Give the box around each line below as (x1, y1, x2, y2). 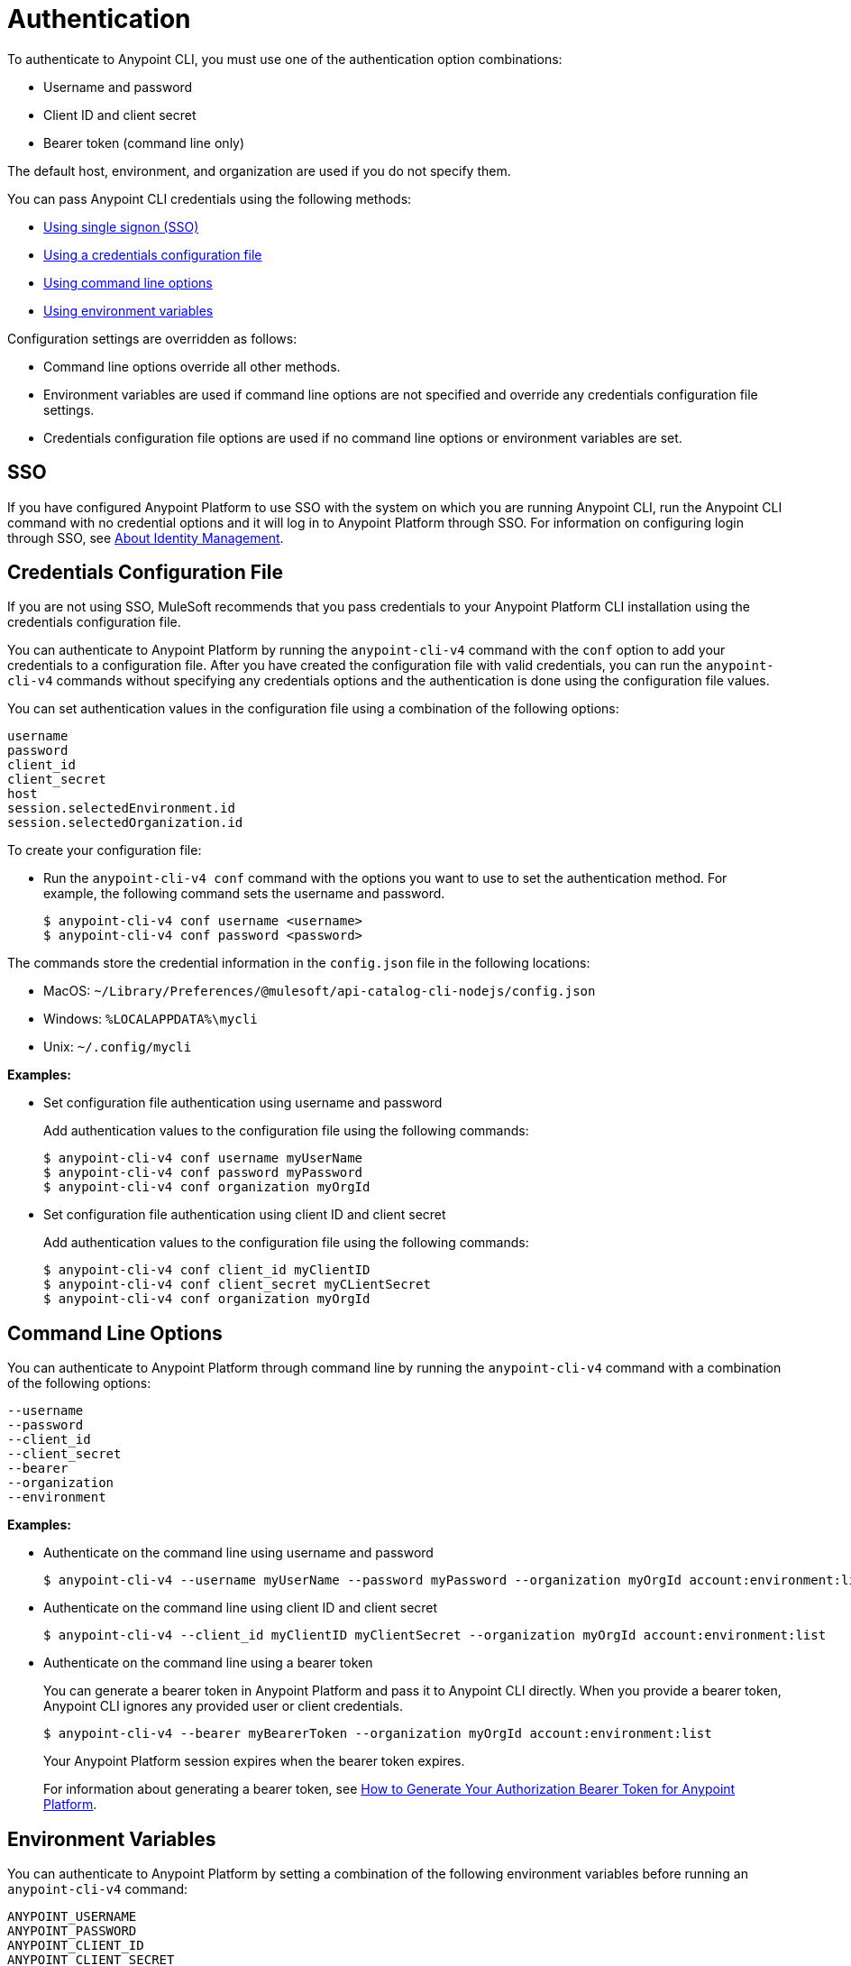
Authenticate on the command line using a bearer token (43, 1655, 373, 1671)
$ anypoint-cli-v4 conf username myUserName (43, 1151, 363, 1166)
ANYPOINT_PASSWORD (7, 1924, 137, 1939)
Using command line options (43, 274, 213, 290)
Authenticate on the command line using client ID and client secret (43, 1600, 438, 1616)
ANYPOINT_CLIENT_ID (7, 1938, 144, 1953)
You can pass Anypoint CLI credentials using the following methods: (7, 190, 412, 207)
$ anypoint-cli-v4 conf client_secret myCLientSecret (43, 1277, 431, 1292)
